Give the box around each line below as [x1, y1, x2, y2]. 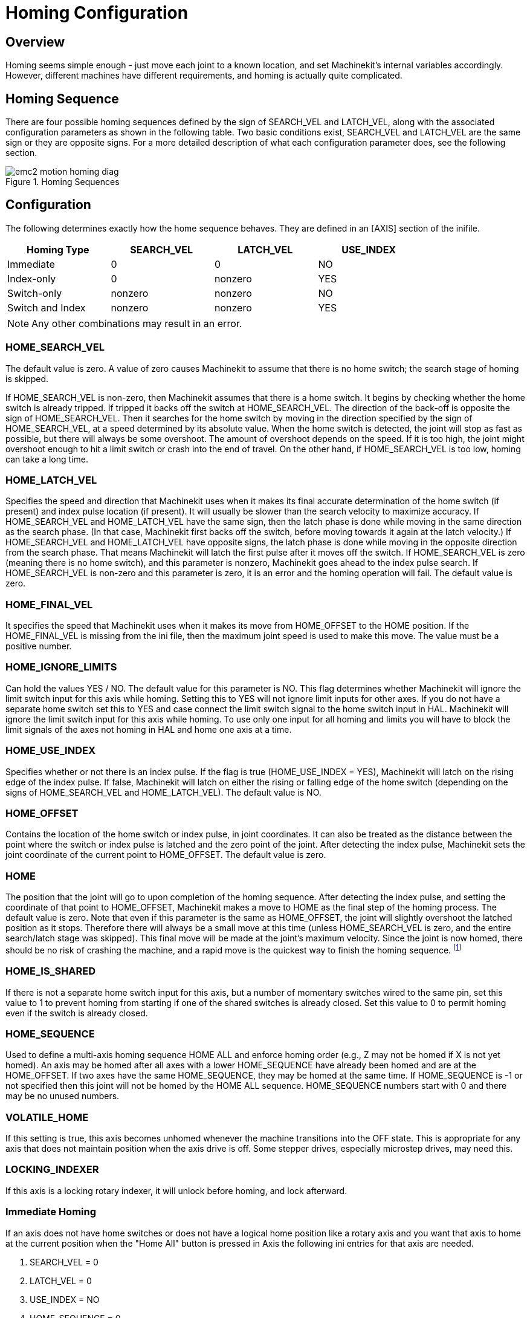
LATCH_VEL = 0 [30, 1275, 92, 1286]
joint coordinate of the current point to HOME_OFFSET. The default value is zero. [5, 849, 326, 860]
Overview [5, 34, 65, 50]
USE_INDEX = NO [30, 1294, 100, 1305]
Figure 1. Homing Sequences [5, 177, 120, 187]
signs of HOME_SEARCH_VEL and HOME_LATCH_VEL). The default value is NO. [5, 787, 322, 797]
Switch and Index [7, 301, 86, 314]
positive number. [5, 641, 72, 652]
